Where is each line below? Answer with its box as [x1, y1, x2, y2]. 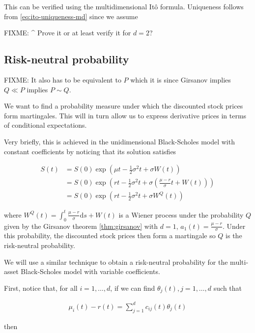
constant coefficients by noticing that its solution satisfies [4, 146, 176, 156]
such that [213, 282, 242, 293]
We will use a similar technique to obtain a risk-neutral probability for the [4, 256, 228, 267]
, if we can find [110, 282, 155, 293]
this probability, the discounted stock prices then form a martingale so [4, 230, 216, 241]
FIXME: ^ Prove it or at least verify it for [4, 28, 131, 38]
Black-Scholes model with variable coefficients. [21, 266, 160, 277]
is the [226, 230, 242, 241]
